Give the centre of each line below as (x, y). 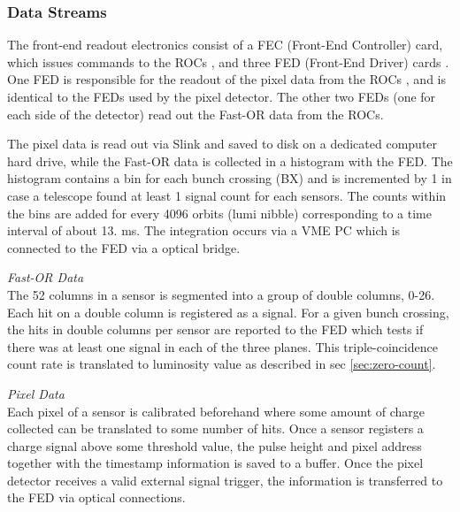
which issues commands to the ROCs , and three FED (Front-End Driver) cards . (228, 61)
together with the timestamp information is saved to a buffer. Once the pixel (215, 463)
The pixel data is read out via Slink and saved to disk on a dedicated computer (222, 144)
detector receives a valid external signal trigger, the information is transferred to (225, 480)
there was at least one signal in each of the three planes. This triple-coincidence (222, 346)
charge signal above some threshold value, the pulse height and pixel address (215, 445)
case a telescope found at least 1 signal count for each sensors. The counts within (227, 195)
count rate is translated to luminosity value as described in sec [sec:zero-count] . (222, 364)
